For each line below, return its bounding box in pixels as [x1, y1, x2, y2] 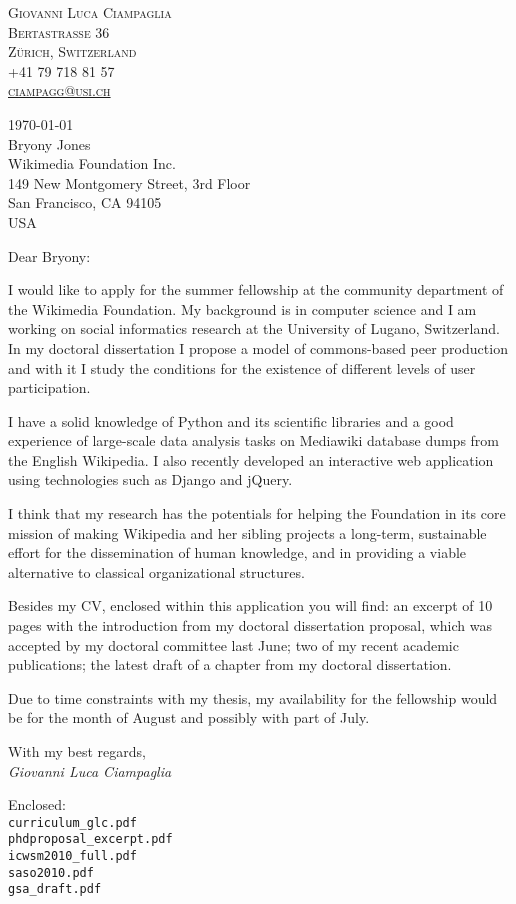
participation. [8, 377, 91, 398]
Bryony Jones [8, 133, 91, 154]
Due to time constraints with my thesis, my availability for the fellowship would [8, 687, 498, 708]
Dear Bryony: [8, 245, 91, 266]
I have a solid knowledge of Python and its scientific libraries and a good [8, 410, 454, 431]
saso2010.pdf [8, 865, 94, 880]
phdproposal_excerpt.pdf [8, 832, 173, 847]
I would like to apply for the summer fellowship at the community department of [8, 279, 504, 300]
